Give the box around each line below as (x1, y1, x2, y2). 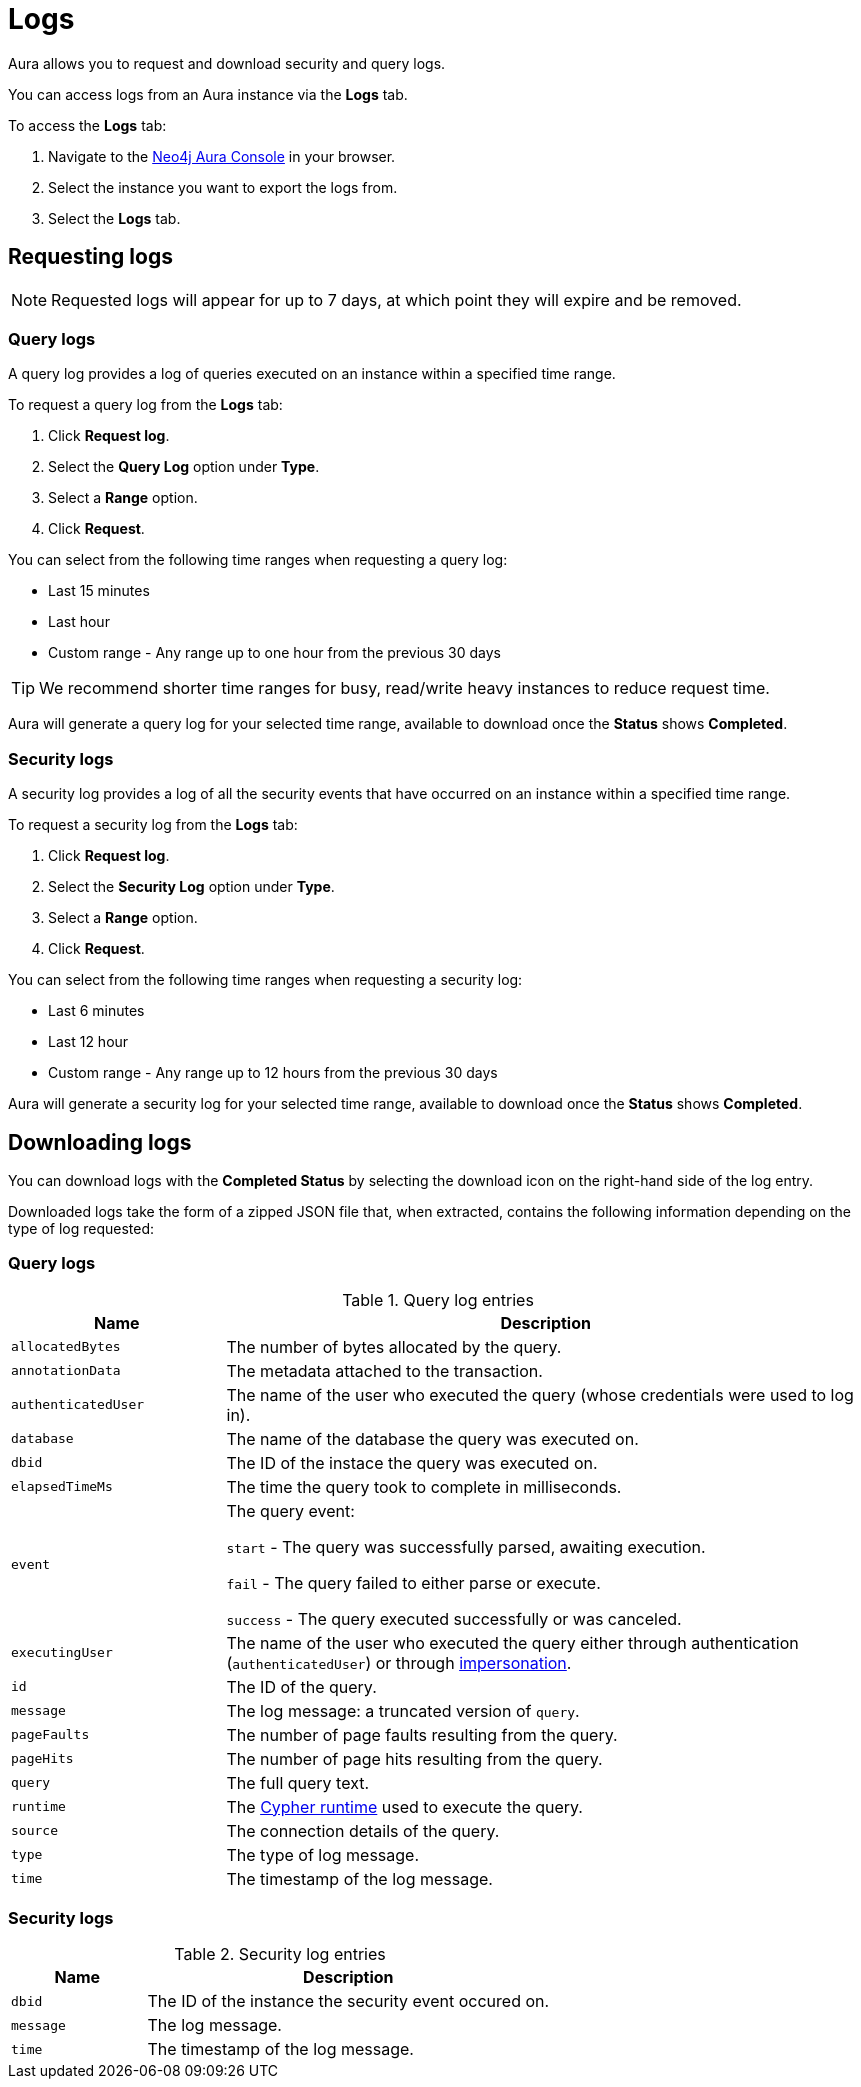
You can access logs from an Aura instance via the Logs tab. (8, 85, 408, 103)
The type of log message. (226, 1844, 420, 1865)
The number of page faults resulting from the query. (226, 1724, 618, 1745)
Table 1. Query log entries (342, 1289, 534, 1310)
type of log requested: (8, 1219, 155, 1237)
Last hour (48, 613, 110, 631)
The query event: (226, 1500, 355, 1521)
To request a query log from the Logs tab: (8, 396, 283, 414)
